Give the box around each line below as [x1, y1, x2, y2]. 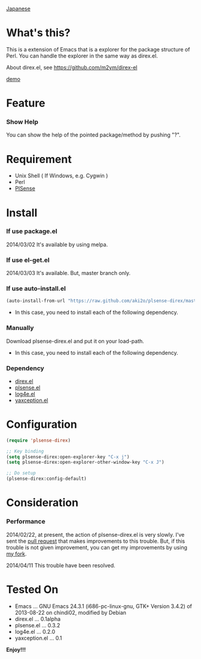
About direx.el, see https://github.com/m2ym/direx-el [6, 64, 138, 71]
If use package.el [6, 227, 58, 235]
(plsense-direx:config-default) [6, 476, 87, 482]
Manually [6, 324, 34, 332]
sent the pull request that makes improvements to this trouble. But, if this [6, 537, 185, 545]
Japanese [6, 5, 31, 12]
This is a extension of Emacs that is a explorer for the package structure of [6, 46, 190, 53]
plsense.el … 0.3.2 [14, 621, 60, 628]
